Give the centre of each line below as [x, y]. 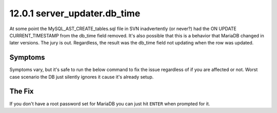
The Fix [22, 91]
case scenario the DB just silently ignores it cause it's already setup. [82, 77]
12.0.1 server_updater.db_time [75, 13]
